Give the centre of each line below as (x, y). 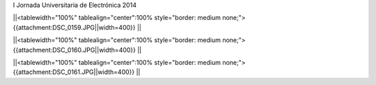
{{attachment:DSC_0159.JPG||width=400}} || (77, 27)
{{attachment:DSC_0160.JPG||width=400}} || (77, 50)
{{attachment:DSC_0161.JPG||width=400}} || (77, 72)
